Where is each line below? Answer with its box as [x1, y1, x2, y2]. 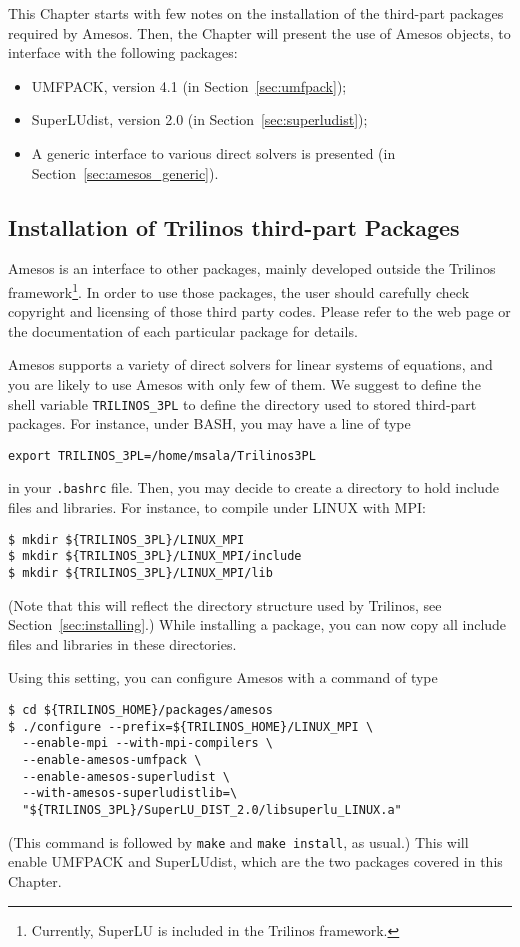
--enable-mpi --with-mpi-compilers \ [22, 736, 273, 751]
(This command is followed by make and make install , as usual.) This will [8, 831, 469, 852]
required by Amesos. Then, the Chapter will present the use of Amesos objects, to [8, 22, 511, 43]
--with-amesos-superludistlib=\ [22, 786, 238, 801]
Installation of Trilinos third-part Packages [8, 211, 460, 242]
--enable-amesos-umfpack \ [22, 753, 202, 768]
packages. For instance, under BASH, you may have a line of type [8, 413, 411, 434]
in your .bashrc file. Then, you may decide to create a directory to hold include [8, 477, 499, 498]
